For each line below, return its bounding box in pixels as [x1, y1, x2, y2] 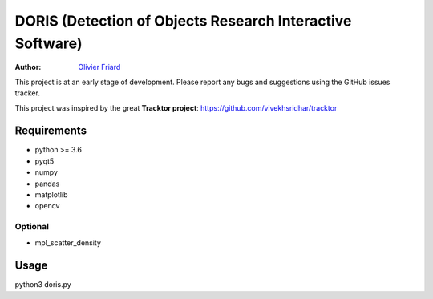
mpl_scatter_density [34, 237, 102, 248]
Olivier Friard [78, 63, 121, 72]
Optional [14, 221, 50, 232]
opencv [34, 201, 60, 211]
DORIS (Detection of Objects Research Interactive [14, 12, 352, 30]
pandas [34, 179, 60, 188]
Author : [14, 63, 42, 72]
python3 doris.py [14, 280, 71, 289]
